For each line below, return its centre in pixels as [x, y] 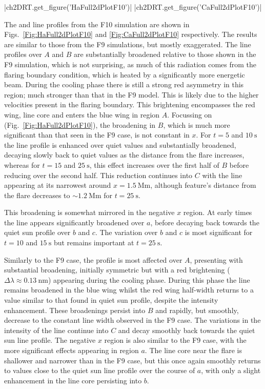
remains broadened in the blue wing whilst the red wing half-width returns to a [129, 290]
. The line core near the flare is [193, 350]
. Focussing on [190, 114]
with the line [222, 175]
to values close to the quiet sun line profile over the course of [100, 370]
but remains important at [94, 242]
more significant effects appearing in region [72, 350]
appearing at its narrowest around [58, 185]
